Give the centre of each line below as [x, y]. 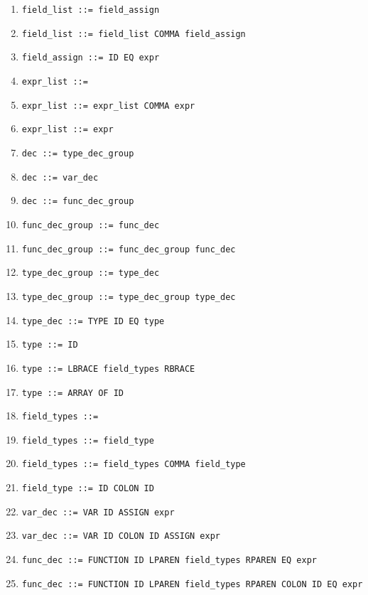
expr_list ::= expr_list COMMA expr [108, 106]
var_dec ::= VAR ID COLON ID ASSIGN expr [121, 536]
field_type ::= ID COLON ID [88, 489]
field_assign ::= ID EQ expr [91, 58]
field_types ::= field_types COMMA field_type [134, 465]
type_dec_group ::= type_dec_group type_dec [129, 297]
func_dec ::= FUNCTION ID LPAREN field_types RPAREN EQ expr [169, 561]
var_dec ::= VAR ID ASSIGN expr [98, 512]
